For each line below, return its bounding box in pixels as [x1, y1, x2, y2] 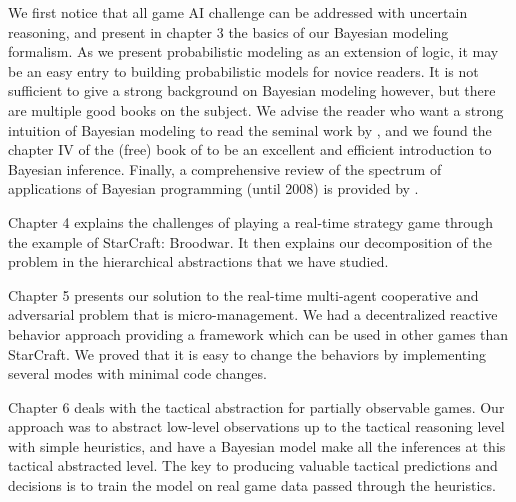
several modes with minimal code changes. [8, 363, 267, 384]
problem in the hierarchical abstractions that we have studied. [8, 251, 389, 272]
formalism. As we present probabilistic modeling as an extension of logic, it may [8, 41, 499, 62]
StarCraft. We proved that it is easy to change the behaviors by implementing [8, 343, 486, 364]
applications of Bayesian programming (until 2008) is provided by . [8, 178, 419, 199]
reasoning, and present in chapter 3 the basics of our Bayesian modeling [8, 21, 449, 42]
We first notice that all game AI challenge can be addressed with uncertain [8, 2, 468, 22]
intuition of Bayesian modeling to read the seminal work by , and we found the [8, 119, 492, 140]
